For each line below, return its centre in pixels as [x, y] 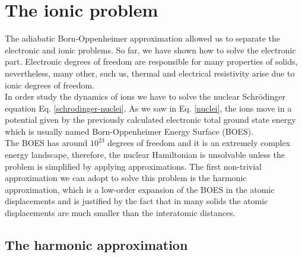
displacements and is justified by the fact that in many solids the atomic [136, 201]
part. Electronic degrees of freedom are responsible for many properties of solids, [151, 61]
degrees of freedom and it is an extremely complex [199, 143]
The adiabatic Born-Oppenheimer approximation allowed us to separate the [143, 38]
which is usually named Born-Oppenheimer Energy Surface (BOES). [129, 131]
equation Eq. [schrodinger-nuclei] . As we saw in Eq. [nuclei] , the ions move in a [148, 108]
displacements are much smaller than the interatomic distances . [120, 213]
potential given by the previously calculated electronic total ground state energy [150, 120]
